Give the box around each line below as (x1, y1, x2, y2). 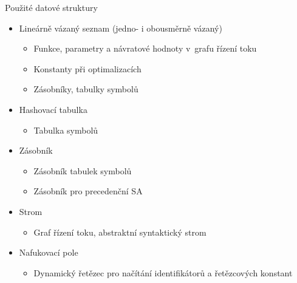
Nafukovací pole (19, 246, 78, 259)
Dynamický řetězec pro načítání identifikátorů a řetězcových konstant (33, 266, 293, 279)
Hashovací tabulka (19, 103, 87, 115)
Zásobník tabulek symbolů (33, 164, 132, 177)
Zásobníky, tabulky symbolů (33, 83, 138, 95)
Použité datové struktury (5, 1, 98, 13)
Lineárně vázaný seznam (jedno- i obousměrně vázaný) (19, 21, 222, 34)
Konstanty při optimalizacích (33, 62, 142, 75)
